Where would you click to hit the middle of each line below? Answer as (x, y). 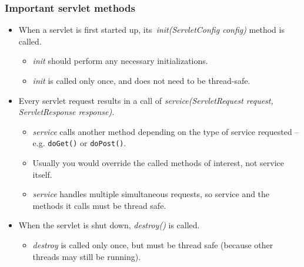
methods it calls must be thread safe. (99, 205)
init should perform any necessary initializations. (120, 61)
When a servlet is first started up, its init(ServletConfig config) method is (151, 30)
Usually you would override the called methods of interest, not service (158, 163)
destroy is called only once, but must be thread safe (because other (153, 245)
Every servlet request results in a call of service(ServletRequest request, (146, 100)
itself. (42, 174)
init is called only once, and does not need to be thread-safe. (141, 80)
